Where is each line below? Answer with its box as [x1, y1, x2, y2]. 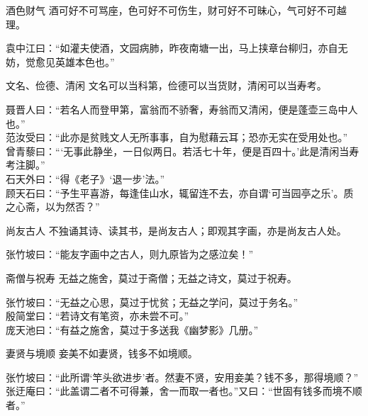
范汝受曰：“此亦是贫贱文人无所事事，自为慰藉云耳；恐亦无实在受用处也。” [6, 130, 348, 145]
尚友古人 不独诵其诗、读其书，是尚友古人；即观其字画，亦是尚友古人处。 [6, 223, 347, 237]
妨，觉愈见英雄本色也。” [6, 54, 115, 69]
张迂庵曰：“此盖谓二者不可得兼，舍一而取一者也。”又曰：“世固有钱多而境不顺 [6, 383, 362, 398]
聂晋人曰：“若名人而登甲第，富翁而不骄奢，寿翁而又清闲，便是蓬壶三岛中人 [6, 101, 358, 116]
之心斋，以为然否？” [6, 199, 100, 214]
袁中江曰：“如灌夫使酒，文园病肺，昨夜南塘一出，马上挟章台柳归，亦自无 [6, 40, 348, 55]
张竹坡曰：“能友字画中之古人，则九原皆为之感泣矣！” [6, 247, 254, 262]
